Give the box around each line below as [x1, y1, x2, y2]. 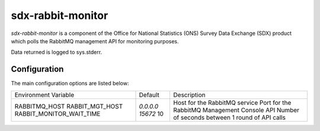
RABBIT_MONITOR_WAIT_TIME [14, 110, 101, 118]
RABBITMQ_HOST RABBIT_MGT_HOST [14, 102, 123, 110]
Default [139, 91, 159, 99]
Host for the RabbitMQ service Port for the [173, 98, 292, 107]
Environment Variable [14, 91, 75, 99]
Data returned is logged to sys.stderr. [11, 49, 103, 56]
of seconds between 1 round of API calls [173, 113, 286, 122]
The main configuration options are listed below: [11, 80, 129, 87]
